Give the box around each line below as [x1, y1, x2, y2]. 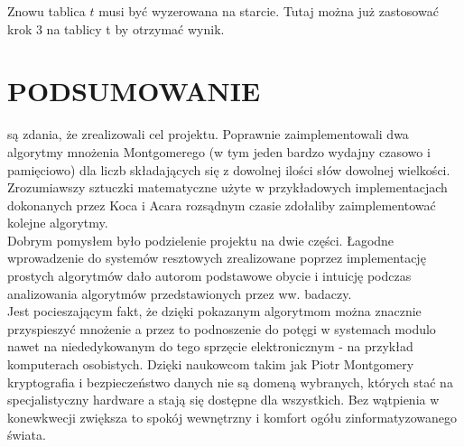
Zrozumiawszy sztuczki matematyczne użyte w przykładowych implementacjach [7, 178, 448, 197]
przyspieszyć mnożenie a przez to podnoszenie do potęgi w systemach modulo [7, 319, 436, 338]
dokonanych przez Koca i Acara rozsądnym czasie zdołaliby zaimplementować [7, 195, 436, 214]
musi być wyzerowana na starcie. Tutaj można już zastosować [98, 2, 439, 20]
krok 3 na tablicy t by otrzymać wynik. [7, 19, 225, 38]
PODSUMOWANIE [7, 72, 261, 109]
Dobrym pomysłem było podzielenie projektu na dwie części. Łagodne [7, 230, 394, 249]
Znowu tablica [7, 2, 86, 20]
